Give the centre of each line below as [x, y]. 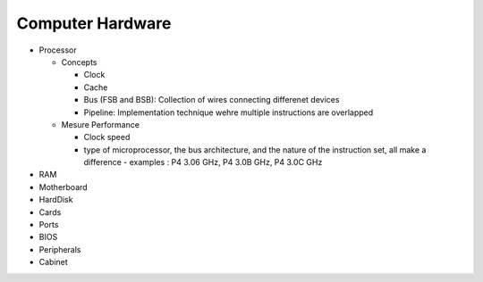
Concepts [79, 62]
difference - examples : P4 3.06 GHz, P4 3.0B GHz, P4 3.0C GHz [203, 162]
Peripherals [60, 249]
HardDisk [56, 200]
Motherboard [64, 187]
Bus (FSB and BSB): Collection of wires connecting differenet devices [212, 100]
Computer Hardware [94, 23]
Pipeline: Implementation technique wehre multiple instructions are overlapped [229, 112]
